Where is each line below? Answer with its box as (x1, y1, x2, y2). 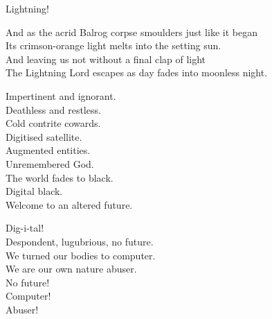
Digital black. (6, 184, 63, 198)
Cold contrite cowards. (6, 116, 101, 130)
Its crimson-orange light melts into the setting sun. (6, 38, 221, 53)
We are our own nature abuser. (6, 261, 137, 276)
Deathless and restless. (6, 102, 101, 117)
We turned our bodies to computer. (6, 248, 156, 262)
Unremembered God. (6, 156, 94, 171)
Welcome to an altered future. (6, 197, 133, 212)
